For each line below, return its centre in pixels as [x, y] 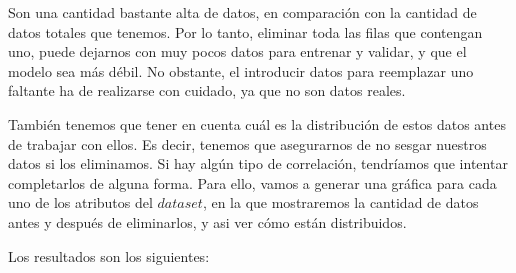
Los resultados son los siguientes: [109, 255]
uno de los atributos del [80, 202]
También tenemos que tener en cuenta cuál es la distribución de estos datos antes [257, 123]
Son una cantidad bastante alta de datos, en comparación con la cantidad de [242, 12]
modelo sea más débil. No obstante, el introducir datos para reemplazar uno [241, 70]
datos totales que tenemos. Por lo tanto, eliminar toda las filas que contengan [245, 31]
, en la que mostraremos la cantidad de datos [340, 202]
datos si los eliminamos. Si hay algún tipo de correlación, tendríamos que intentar [258, 163]
